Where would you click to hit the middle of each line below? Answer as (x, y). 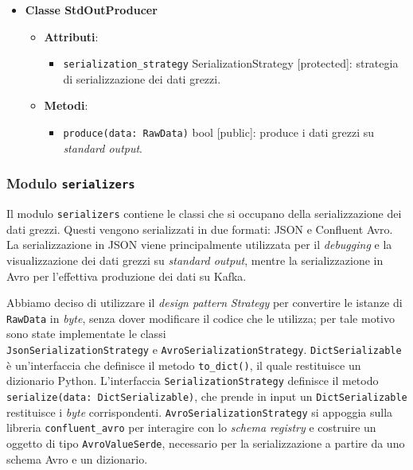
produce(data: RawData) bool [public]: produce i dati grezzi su (219, 132)
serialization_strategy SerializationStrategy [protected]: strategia (231, 63)
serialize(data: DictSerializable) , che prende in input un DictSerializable (207, 396)
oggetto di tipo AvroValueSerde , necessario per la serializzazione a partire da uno (206, 443)
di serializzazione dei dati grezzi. (142, 78)
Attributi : (71, 36)
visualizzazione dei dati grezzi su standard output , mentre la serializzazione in (195, 260)
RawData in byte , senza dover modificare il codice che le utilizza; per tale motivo (201, 318)
